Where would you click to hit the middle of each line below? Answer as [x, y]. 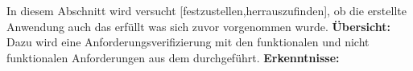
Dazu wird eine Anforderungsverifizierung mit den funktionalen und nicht [188, 42]
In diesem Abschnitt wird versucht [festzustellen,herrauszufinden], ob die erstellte [206, 10]
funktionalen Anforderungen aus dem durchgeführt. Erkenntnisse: [173, 57]
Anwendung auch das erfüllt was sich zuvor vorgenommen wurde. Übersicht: [198, 26]
